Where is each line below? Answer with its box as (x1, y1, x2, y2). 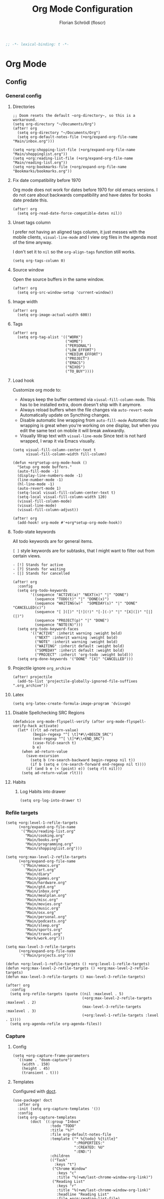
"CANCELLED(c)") (12, 605, 46, 610)
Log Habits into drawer (20, 788, 66, 794)
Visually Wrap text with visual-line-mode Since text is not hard (20, 433, 146, 439)
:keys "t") (54, 1162, 77, 1167)
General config (5, 92, 42, 99)
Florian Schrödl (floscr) (59, 20, 106, 25)
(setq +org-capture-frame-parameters (12, 1053, 90, 1058)
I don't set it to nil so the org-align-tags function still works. (12, 248, 136, 255)
